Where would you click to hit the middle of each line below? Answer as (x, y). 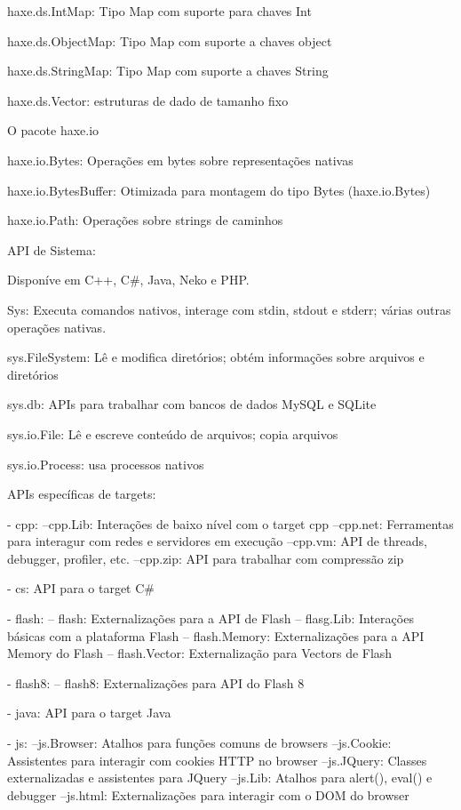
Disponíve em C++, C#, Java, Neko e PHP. (128, 280)
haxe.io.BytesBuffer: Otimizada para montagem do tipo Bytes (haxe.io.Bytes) (219, 190)
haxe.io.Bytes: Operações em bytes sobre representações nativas (180, 160)
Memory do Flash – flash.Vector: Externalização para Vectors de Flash (200, 653)
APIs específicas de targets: (82, 494)
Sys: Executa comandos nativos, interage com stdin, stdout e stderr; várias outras (229, 309)
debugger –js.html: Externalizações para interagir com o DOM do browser (208, 794)
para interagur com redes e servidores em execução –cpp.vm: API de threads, (217, 541)
